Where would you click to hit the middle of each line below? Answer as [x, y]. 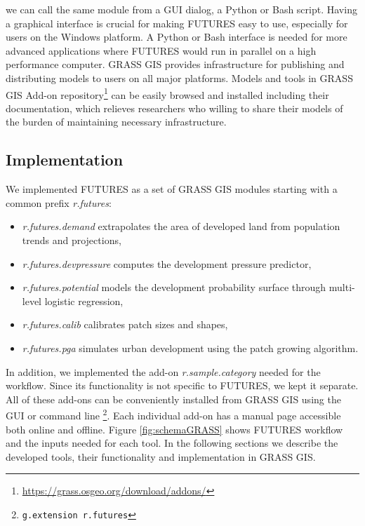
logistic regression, [84, 301]
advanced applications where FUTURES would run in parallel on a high [161, 50]
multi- [342, 287]
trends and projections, [72, 240]
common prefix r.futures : [59, 202]
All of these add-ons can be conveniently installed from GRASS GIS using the [173, 399]
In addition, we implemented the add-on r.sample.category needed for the [163, 371]
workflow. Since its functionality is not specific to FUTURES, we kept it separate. [182, 385]
